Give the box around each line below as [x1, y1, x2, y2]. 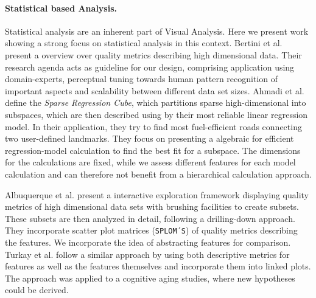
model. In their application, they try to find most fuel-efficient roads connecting [5, 120, 302, 133]
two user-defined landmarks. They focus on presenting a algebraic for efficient [5, 132, 294, 145]
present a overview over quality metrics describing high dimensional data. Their [5, 48, 302, 61]
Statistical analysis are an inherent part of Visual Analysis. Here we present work [5, 24, 309, 37]
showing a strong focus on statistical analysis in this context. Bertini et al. [5, 36, 283, 49]
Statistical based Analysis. [5, 1, 118, 14]
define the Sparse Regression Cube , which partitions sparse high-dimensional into [5, 96, 306, 109]
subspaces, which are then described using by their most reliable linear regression [5, 108, 308, 120]
